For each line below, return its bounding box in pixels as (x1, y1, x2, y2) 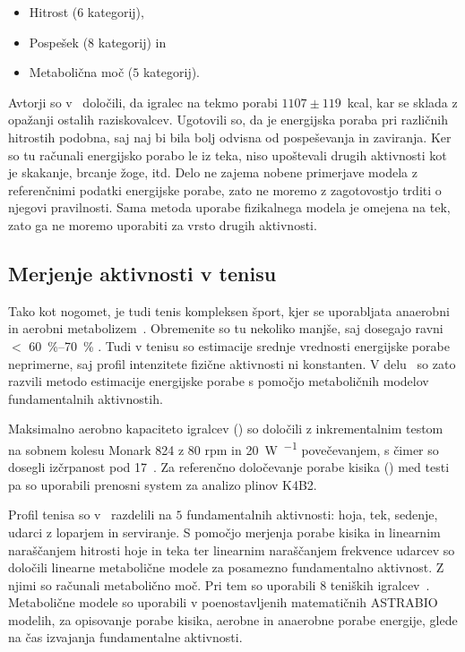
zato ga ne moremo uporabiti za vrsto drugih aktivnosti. (8, 215, 317, 234)
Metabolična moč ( (29, 63, 133, 81)
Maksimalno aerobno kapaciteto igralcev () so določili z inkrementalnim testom (8, 419, 443, 438)
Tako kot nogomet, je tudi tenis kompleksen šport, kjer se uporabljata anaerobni (8, 301, 450, 320)
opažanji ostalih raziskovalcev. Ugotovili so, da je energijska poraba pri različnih (8, 110, 448, 129)
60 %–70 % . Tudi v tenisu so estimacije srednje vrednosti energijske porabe (29, 336, 450, 355)
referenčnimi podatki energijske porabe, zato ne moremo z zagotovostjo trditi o (8, 180, 442, 199)
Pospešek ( (29, 32, 89, 51)
